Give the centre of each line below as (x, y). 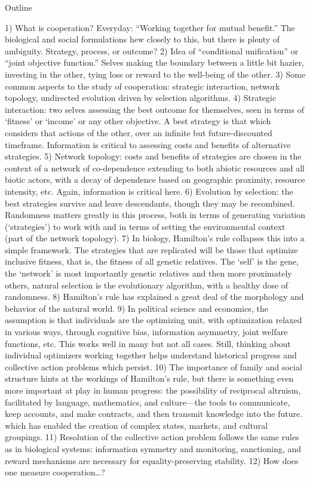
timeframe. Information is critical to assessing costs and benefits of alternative (148, 144)
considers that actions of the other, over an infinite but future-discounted (139, 132)
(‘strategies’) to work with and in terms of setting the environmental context (145, 226)
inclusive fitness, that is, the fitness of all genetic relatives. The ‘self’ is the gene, (152, 261)
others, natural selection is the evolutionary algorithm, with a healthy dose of (147, 285)
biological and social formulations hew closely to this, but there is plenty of (142, 39)
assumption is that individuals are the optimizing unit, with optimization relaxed (154, 320)
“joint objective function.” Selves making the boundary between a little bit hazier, (155, 62)
